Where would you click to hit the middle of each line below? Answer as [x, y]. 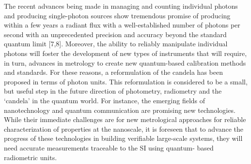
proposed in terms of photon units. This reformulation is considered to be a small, [126, 81]
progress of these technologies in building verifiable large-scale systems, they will [123, 138]
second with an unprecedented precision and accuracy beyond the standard [115, 34]
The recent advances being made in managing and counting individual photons [121, 6]
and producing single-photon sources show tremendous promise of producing [117, 15]
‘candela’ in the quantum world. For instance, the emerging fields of [105, 100]
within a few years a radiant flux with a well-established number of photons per [122, 25]
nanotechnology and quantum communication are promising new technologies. [120, 110]
